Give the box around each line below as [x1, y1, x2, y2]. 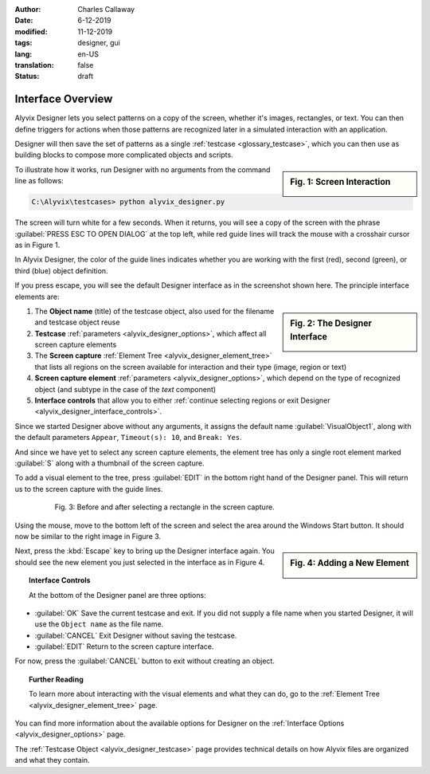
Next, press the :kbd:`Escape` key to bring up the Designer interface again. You [14, 546, 275, 556]
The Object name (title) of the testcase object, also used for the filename [34, 306, 275, 316]
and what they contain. [14, 756, 91, 765]
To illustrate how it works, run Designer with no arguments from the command [14, 164, 271, 175]
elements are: [14, 292, 60, 301]
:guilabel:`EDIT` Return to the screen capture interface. [34, 642, 214, 651]
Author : [14, 5, 41, 14]
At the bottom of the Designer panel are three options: [29, 590, 206, 599]
